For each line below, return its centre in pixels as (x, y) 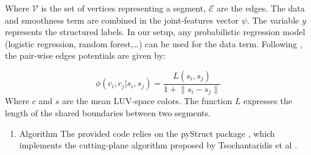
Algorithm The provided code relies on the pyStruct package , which (147, 133)
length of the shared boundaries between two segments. (108, 113)
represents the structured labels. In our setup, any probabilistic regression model (155, 32)
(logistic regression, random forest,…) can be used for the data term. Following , (154, 43)
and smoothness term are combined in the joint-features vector (122, 20)
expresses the (268, 101)
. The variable (273, 20)
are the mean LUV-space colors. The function (147, 101)
